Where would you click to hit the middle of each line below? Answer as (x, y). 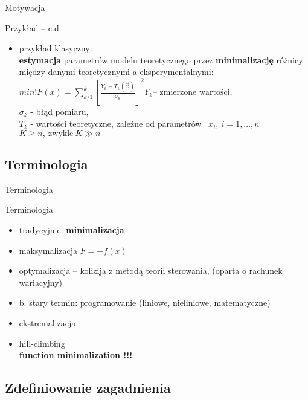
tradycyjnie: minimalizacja (72, 230)
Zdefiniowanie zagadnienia (88, 388)
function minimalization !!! (76, 355)
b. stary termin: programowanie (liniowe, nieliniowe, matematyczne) (145, 302)
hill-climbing (42, 343)
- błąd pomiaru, (59, 111)
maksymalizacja (48, 250)
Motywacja (25, 7)
